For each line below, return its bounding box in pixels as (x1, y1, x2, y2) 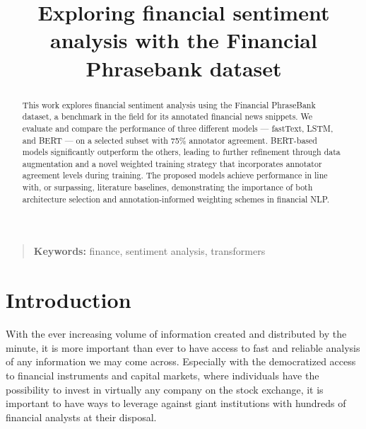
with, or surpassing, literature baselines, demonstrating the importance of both (22, 181, 313, 193)
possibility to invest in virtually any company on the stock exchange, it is (6, 382, 324, 396)
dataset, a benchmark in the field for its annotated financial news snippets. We (22, 110, 313, 122)
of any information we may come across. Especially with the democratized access (6, 354, 356, 369)
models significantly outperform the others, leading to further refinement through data (22, 146, 341, 158)
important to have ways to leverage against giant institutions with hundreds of (6, 396, 346, 411)
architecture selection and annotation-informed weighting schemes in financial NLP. (22, 193, 330, 205)
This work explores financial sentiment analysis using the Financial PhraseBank (22, 98, 316, 110)
